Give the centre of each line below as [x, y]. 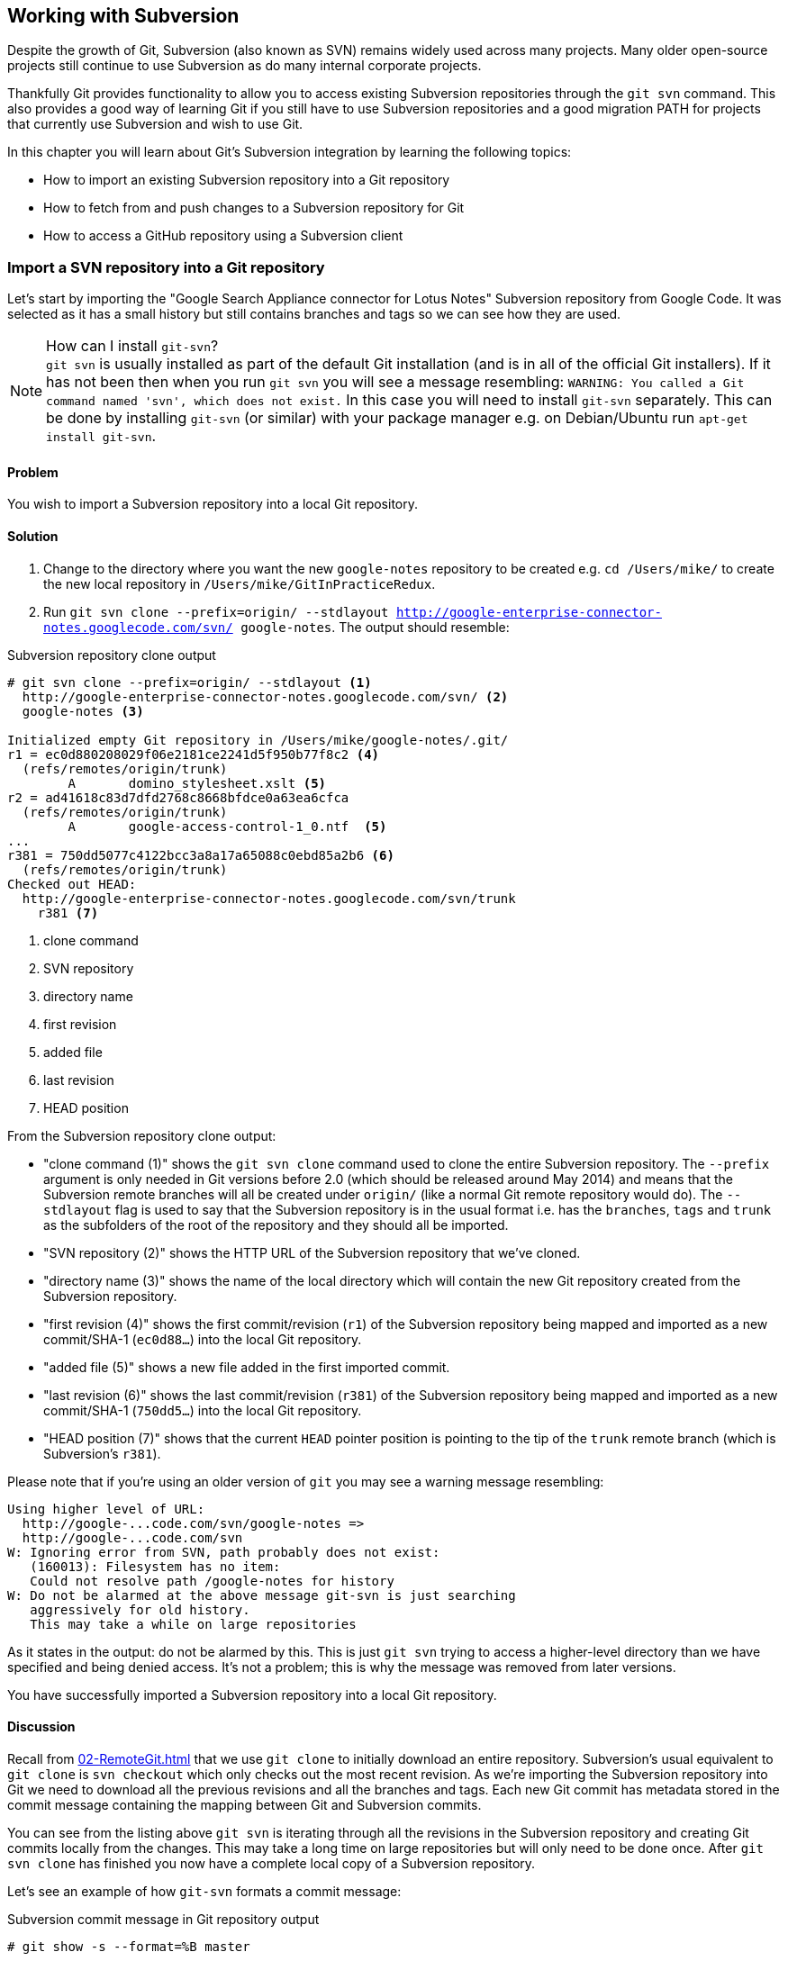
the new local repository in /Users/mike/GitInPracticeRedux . [240, 583]
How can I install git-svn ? [132, 346]
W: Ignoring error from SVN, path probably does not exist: [224, 1552]
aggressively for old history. [140, 1609]
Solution [33, 536]
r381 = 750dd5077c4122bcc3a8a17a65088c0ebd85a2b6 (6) [201, 855]
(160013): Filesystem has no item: [155, 1566]
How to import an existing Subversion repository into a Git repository [247, 180]
